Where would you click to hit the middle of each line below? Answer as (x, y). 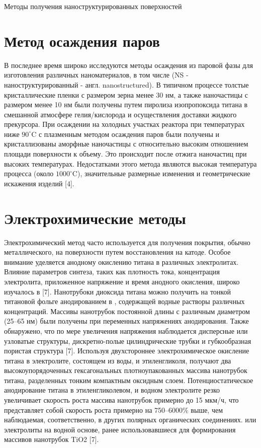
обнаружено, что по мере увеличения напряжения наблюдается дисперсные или (126, 330)
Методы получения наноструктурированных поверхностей (93, 6)
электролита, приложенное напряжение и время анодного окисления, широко (122, 281)
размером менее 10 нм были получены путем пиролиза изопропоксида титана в (126, 104)
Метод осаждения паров (82, 41)
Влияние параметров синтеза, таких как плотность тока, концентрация (112, 272)
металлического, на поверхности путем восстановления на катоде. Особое (117, 252)
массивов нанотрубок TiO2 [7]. (52, 439)
